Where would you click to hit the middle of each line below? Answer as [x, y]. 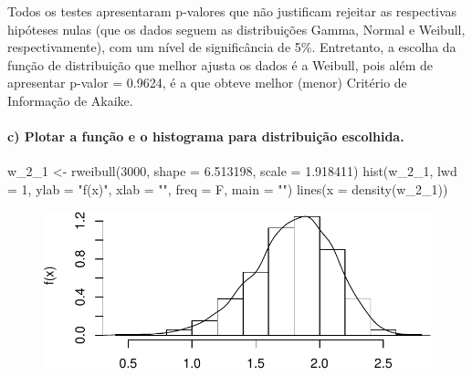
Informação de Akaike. [70, 100]
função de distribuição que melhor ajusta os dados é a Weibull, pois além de [220, 64]
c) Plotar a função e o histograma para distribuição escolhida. [206, 136]
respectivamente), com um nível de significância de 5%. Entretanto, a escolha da [232, 47]
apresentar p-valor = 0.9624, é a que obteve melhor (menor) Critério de [207, 83]
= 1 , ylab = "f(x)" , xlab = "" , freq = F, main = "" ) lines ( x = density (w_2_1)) [228, 188]
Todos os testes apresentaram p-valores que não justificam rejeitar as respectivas [232, 11]
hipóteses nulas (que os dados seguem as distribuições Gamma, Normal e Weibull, [236, 29]
